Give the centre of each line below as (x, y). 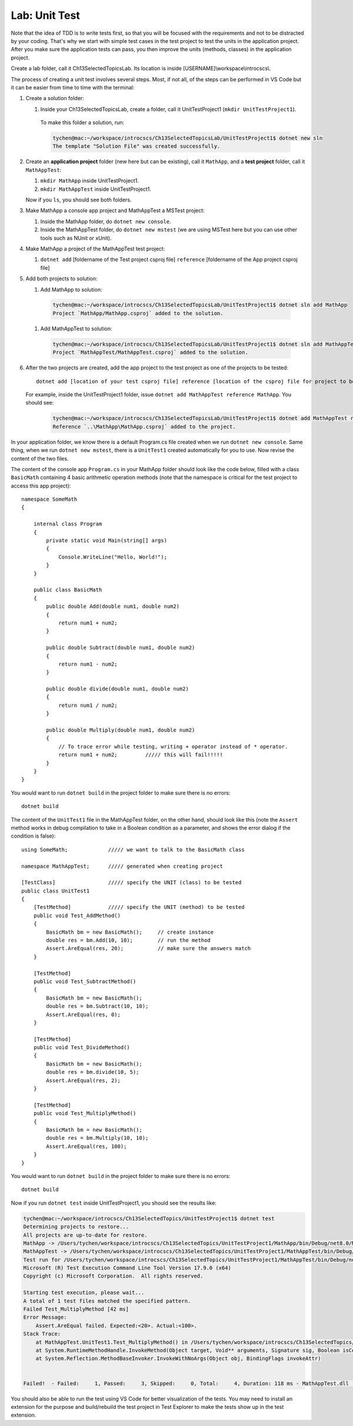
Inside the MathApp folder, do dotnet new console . (106, 221)
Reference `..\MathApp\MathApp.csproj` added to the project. (144, 426)
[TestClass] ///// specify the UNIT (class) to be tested (131, 883)
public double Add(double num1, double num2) (113, 606)
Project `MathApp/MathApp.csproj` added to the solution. (138, 313)
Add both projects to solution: (61, 279)
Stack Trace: (42, 1334)
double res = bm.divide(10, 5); (93, 1072)
